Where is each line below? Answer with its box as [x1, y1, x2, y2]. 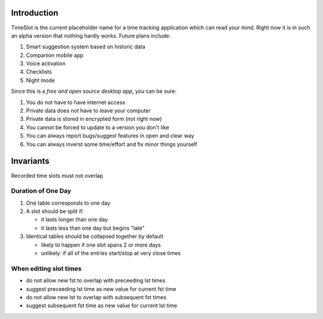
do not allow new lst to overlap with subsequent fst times [26, 293, 167, 300]
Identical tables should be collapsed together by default [26, 233, 164, 240]
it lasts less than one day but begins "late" [41, 224, 145, 232]
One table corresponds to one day [26, 199, 111, 206]
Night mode [26, 77, 55, 84]
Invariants [11, 156, 50, 166]
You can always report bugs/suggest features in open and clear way [26, 132, 194, 139]
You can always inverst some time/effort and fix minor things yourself [26, 141, 197, 148]
